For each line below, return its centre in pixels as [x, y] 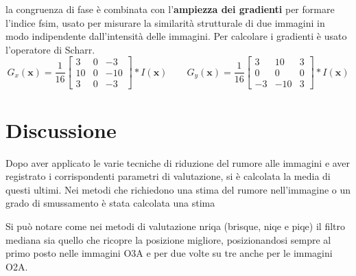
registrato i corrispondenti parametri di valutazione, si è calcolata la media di [168, 176]
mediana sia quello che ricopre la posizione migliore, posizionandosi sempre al [168, 239]
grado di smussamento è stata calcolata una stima [110, 203]
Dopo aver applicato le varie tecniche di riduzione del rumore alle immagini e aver [178, 162]
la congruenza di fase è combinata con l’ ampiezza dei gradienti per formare [170, 9]
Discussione [61, 129]
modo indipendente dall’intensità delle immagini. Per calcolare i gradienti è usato [176, 36]
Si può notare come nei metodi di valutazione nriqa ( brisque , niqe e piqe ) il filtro [175, 226]
